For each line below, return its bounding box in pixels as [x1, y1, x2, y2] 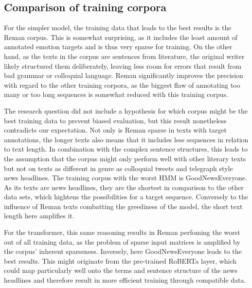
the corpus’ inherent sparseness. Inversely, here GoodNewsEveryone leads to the [4, 246, 242, 256]
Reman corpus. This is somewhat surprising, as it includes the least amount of [4, 32, 238, 42]
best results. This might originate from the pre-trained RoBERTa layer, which [4, 255, 237, 266]
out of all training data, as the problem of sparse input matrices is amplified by [4, 236, 240, 247]
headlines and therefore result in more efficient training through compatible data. [4, 275, 246, 285]
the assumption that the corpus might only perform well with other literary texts [4, 153, 246, 163]
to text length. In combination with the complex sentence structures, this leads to [4, 144, 248, 154]
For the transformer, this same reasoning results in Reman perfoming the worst [4, 227, 240, 237]
